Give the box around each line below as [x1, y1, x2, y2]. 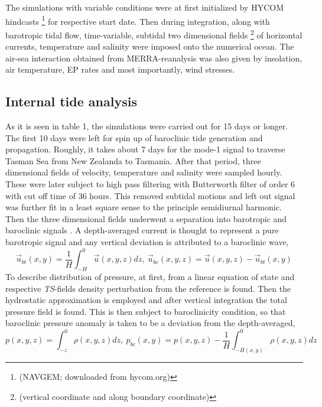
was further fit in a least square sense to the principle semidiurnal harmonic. [5, 201, 282, 213]
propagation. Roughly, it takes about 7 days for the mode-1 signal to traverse [5, 143, 285, 155]
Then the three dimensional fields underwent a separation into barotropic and [5, 212, 287, 224]
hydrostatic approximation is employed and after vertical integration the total [5, 294, 287, 306]
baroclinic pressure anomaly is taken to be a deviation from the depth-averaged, [5, 317, 295, 329]
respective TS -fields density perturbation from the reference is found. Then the [5, 282, 291, 294]
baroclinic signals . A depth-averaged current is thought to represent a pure [5, 224, 279, 236]
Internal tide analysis [5, 92, 137, 110]
